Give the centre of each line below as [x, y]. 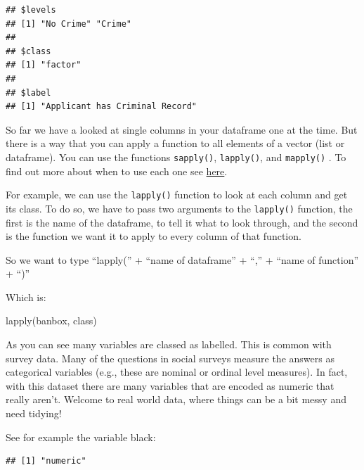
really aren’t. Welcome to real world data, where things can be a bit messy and [176, 399]
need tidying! [34, 413]
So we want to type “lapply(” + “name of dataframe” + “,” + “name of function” [182, 259]
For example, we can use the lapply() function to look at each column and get [177, 195]
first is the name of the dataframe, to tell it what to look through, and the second [182, 222]
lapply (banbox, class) [51, 320]
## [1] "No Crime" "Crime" [69, 24]
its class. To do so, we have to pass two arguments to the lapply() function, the [179, 208]
